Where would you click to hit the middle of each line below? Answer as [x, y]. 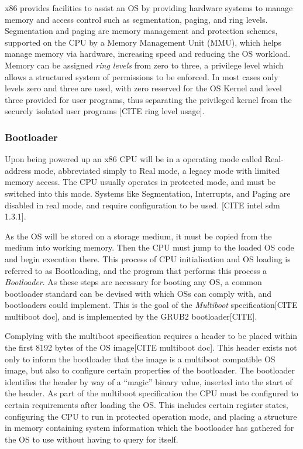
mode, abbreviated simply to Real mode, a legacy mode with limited [157, 170]
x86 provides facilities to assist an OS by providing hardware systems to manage [149, 8]
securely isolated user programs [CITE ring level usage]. [105, 111]
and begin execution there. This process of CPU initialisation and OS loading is [148, 258]
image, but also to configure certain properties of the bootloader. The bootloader [150, 370]
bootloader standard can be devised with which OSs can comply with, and [138, 293]
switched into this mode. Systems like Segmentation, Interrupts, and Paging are [148, 193]
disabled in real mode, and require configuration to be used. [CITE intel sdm [142, 205]
